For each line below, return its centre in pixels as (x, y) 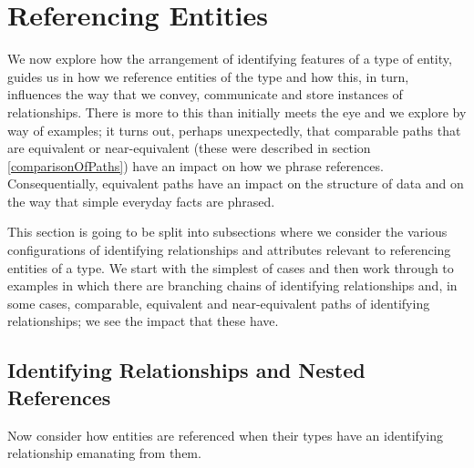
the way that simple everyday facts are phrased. (141, 201)
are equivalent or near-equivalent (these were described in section (189, 148)
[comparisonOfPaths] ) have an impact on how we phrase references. (196, 165)
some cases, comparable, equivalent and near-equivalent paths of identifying (219, 303)
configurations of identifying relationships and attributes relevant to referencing (229, 250)
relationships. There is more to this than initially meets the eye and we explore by (237, 112)
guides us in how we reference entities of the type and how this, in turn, (208, 76)
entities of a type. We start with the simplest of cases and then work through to (231, 267)
